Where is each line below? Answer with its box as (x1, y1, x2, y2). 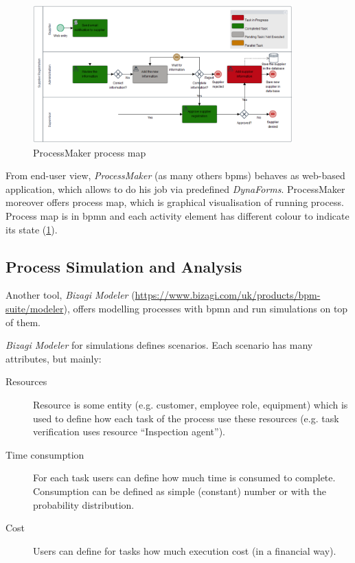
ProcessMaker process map (33, 145, 146, 159)
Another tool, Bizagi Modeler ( (5, 288, 135, 302)
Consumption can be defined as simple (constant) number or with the (33, 483, 326, 498)
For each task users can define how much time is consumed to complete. (33, 470, 336, 485)
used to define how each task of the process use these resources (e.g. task (33, 411, 339, 425)
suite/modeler (5, 301, 64, 315)
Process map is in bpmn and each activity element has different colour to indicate (5, 209, 350, 222)
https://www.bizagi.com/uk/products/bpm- (135, 288, 321, 302)
